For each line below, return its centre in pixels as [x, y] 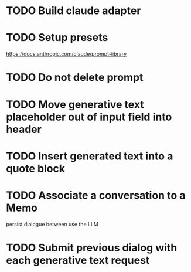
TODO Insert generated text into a [90, 156]
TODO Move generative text [75, 104]
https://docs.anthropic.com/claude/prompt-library [66, 54]
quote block [36, 169]
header [24, 129]
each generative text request [78, 260]
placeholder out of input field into [89, 117]
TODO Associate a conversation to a [96, 195]
